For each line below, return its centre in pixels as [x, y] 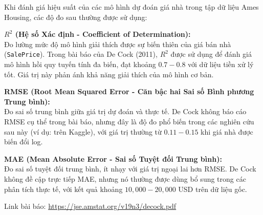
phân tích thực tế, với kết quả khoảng [63, 189]
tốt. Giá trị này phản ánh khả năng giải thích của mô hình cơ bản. [109, 74]
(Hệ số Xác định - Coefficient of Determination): [103, 34]
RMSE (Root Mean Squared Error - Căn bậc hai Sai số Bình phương [129, 91]
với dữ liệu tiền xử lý [221, 64]
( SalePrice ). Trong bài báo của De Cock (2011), [81, 54]
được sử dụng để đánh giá [211, 54]
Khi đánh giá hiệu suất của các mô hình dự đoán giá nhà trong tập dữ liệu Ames [131, 7]
